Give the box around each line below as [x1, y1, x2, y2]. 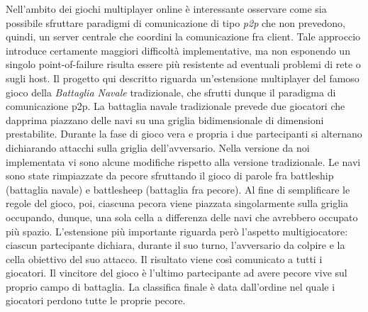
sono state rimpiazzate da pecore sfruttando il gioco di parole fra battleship [6, 168, 334, 183]
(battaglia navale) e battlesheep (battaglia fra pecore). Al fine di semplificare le [6, 182, 350, 196]
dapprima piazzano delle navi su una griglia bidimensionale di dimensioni [6, 112, 324, 127]
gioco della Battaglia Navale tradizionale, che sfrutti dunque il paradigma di [6, 84, 336, 99]
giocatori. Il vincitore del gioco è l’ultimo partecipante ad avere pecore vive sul [6, 265, 347, 280]
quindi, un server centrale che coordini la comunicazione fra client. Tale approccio [6, 29, 361, 44]
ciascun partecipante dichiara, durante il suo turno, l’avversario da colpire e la [6, 238, 345, 252]
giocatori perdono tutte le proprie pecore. [6, 293, 186, 308]
